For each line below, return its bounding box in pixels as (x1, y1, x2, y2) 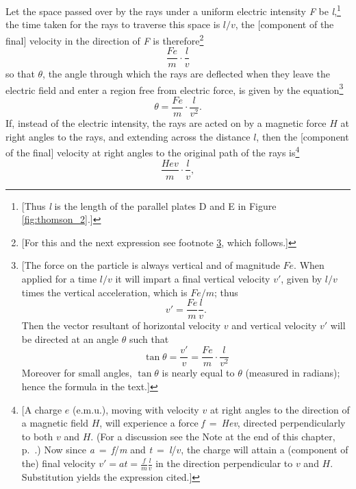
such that (129, 331, 169, 346)
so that (5, 67, 35, 81)
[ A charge (21, 402, 62, 416)
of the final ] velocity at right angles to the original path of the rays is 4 (5, 143, 300, 159)
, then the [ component (256, 129, 349, 143)
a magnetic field (21, 416, 89, 430)
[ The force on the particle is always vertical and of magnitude (21, 258, 280, 272)
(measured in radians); (245, 366, 340, 380)
